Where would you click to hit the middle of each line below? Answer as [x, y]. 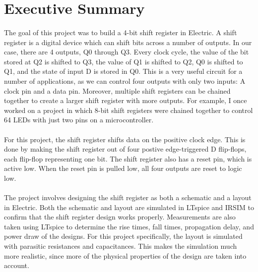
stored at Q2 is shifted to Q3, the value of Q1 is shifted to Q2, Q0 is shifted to [124, 61]
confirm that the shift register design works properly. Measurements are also [120, 217]
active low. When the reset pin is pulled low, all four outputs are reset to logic [123, 168]
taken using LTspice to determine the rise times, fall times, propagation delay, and [129, 226]
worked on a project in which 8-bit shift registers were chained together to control [129, 110]
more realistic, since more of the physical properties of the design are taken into [125, 255]
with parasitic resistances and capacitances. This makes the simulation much [121, 246]
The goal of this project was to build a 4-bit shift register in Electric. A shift [121, 32]
